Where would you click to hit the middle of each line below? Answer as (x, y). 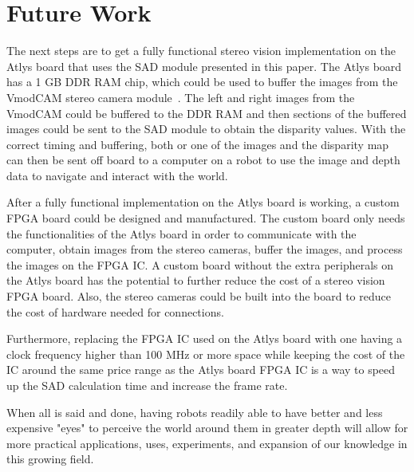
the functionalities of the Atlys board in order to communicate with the (181, 233)
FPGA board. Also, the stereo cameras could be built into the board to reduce (199, 296)
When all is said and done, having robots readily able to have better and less (195, 412)
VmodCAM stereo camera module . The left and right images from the (181, 97)
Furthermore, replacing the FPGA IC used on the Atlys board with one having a (205, 338)
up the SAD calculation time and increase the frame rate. (147, 385)
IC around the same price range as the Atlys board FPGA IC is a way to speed (201, 370)
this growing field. (50, 459)
